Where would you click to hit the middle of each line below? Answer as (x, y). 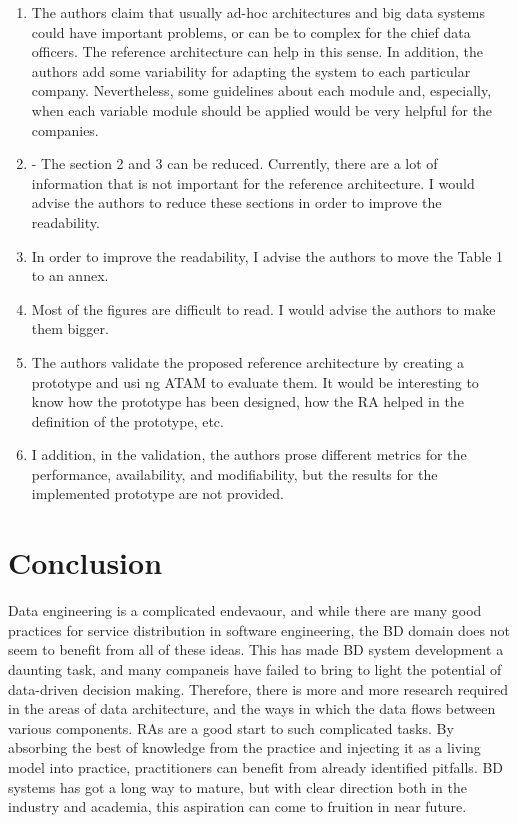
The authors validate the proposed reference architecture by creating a (247, 361)
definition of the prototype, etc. (127, 420)
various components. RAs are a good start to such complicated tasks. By (231, 727)
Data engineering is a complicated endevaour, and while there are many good (245, 610)
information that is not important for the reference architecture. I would (253, 182)
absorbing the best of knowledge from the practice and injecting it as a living (244, 747)
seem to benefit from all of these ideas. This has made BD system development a (256, 649)
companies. (65, 129)
